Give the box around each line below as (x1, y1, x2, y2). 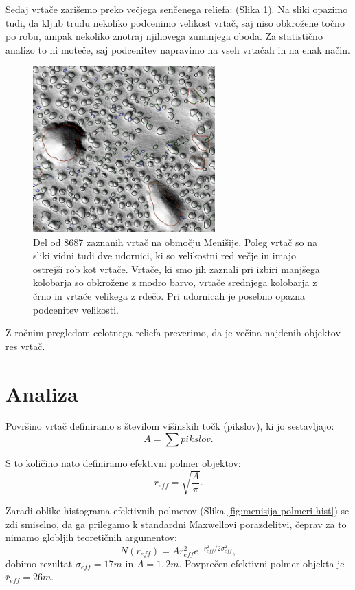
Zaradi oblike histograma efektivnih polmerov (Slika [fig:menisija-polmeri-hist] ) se (5, 503, 350, 518)
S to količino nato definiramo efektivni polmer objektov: (5, 456, 241, 470)
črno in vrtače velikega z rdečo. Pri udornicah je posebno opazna (33, 288, 305, 303)
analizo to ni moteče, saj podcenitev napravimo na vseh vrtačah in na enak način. (5, 42, 350, 56)
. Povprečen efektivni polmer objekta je (179, 556, 345, 570)
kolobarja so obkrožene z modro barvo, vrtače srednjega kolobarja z (33, 275, 317, 289)
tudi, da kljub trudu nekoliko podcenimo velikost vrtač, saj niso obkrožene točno (5, 15, 345, 30)
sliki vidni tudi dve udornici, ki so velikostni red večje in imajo (33, 248, 297, 263)
